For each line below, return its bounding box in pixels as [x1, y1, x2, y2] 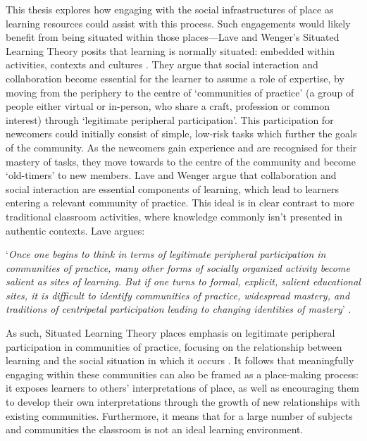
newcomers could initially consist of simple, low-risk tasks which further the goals [6, 126, 357, 141]
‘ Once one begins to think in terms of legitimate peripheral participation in [6, 247, 326, 261]
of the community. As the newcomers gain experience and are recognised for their [6, 139, 357, 154]
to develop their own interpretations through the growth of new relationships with [6, 395, 360, 409]
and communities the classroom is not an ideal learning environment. [6, 422, 304, 437]
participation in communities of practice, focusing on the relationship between [6, 339, 342, 354]
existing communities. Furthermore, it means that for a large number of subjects [6, 408, 353, 423]
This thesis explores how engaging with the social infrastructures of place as [6, 2, 334, 16]
